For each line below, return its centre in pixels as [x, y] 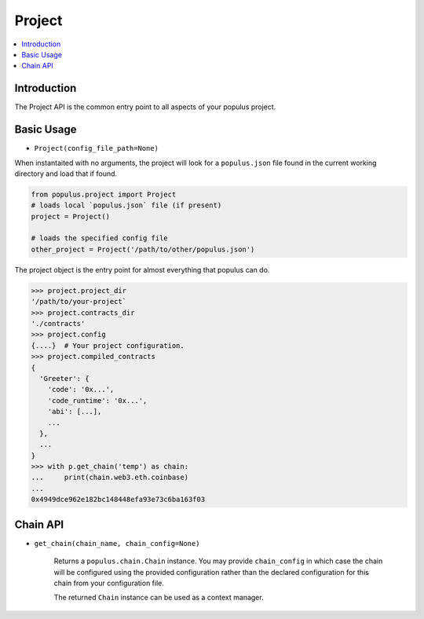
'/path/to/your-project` [79, 302]
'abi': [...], [75, 412]
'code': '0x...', [81, 390]
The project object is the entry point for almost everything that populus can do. [142, 269]
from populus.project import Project [104, 194]
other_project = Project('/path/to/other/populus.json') [143, 249]
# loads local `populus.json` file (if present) [126, 205]
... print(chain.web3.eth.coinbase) [110, 478]
